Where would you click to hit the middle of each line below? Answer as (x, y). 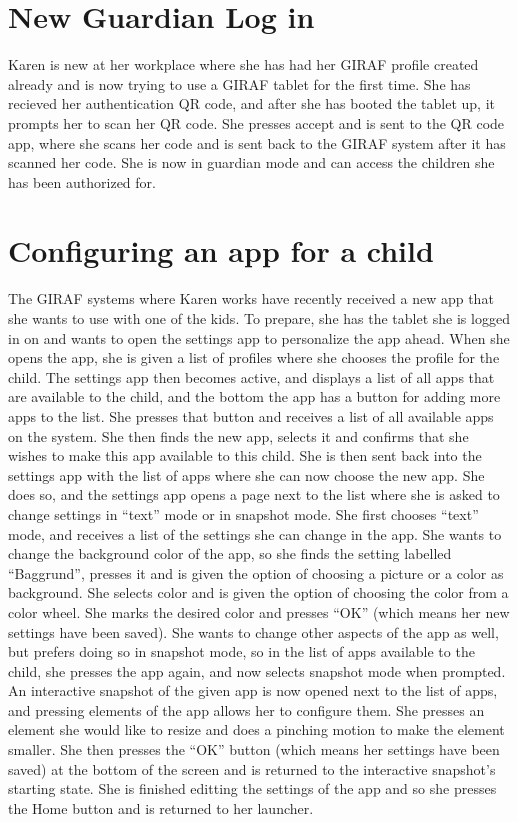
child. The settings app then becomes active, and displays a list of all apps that (251, 376)
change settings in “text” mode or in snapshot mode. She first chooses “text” (243, 513)
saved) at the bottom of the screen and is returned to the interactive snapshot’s (252, 768)
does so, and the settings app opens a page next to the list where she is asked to (254, 494)
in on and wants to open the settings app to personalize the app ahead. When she (259, 337)
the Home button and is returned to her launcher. (161, 807)
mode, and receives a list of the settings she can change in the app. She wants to (255, 533)
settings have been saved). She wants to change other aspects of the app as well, (253, 631)
